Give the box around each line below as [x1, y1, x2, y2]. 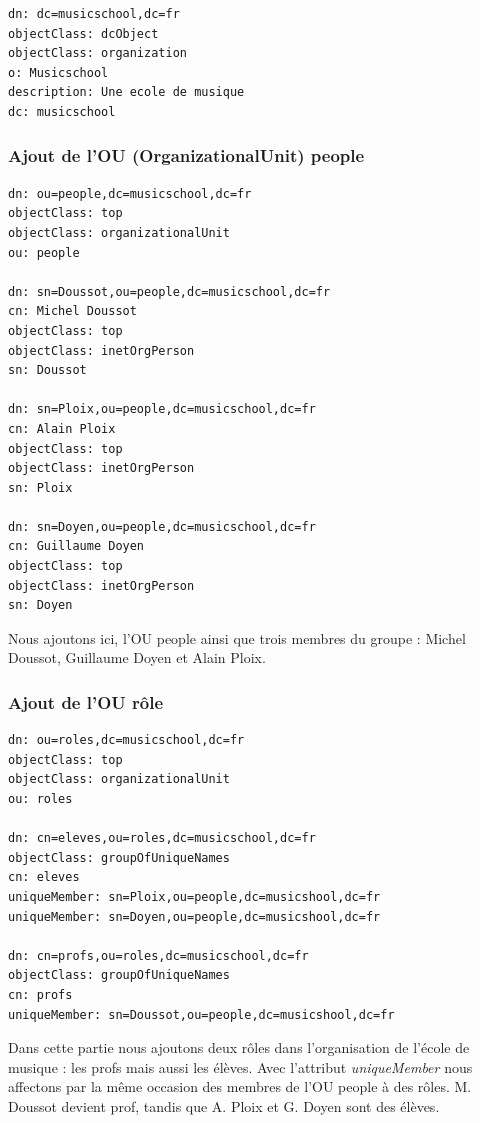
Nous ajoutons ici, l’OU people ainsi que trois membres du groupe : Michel [8, 627, 466, 648]
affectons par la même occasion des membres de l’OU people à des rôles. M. [8, 1076, 472, 1097]
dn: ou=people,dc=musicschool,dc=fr [8, 186, 252, 201]
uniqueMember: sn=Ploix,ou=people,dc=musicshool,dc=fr [8, 890, 381, 904]
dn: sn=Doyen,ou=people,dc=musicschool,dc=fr [8, 519, 316, 534]
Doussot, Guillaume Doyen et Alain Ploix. [8, 647, 266, 668]
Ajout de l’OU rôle [8, 689, 164, 714]
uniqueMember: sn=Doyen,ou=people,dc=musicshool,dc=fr [8, 909, 381, 924]
